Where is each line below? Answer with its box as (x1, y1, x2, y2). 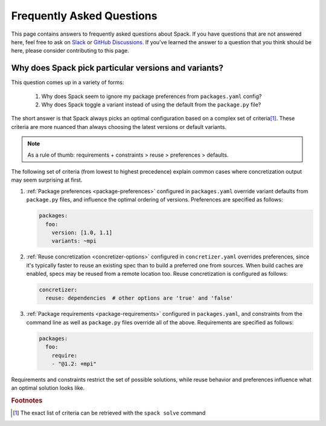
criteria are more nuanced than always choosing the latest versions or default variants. (11, 123, 226, 130)
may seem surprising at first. (11, 176, 83, 184)
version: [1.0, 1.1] (51, 229, 113, 236)
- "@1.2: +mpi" (51, 360, 97, 367)
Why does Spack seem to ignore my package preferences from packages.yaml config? (41, 93, 262, 100)
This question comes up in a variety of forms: (11, 79, 124, 86)
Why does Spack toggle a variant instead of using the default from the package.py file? (41, 101, 261, 108)
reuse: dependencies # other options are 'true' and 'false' (45, 295, 234, 302)
